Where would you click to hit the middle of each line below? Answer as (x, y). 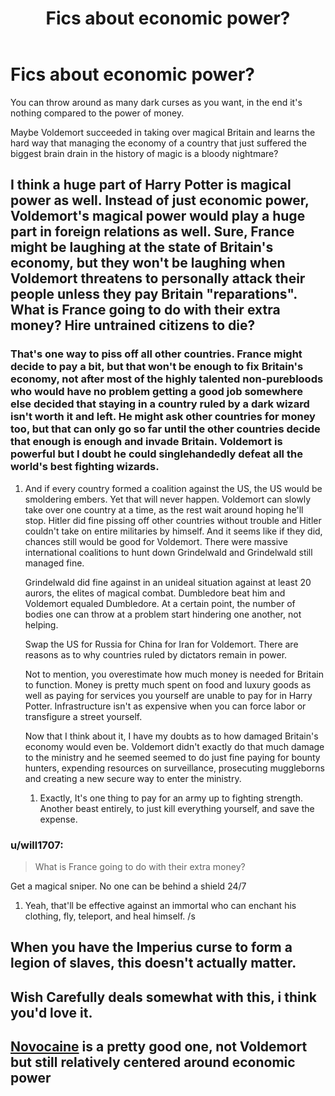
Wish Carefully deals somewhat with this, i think (163, 997)
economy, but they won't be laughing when (148, 263)
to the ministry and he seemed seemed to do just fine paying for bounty (172, 757)
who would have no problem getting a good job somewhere (156, 392)
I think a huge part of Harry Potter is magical (151, 185)
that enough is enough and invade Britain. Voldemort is (146, 442)
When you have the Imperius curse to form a (151, 947)
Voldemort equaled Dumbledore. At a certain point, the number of (160, 603)
